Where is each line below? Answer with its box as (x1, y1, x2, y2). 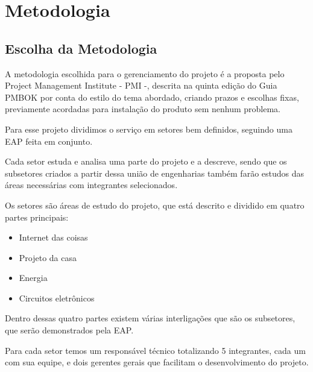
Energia (19, 271, 48, 284)
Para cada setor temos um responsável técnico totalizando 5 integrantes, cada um (5, 344, 306, 356)
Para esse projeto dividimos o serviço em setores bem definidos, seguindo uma (5, 122, 292, 135)
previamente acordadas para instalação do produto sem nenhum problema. (5, 102, 281, 115)
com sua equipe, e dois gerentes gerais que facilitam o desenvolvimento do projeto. (5, 356, 309, 368)
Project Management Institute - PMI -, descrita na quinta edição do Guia (5, 79, 277, 92)
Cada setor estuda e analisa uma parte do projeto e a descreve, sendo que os (5, 155, 287, 168)
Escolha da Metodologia (5, 39, 157, 57)
